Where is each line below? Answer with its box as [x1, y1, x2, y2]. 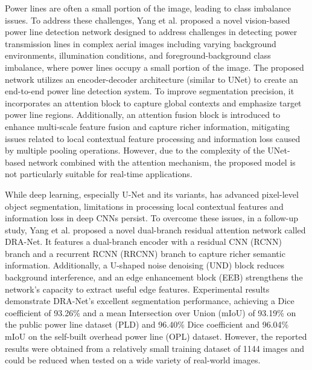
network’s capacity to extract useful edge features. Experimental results [5, 282, 270, 295]
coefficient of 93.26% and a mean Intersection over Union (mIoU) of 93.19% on [5, 306, 296, 319]
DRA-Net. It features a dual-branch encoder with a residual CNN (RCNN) [5, 235, 282, 248]
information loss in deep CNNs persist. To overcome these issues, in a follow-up [5, 212, 299, 224]
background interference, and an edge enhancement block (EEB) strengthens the [5, 271, 303, 284]
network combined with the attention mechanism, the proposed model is [28, 155, 296, 168]
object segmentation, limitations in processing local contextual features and [5, 200, 284, 212]
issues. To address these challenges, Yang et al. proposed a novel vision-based [5, 13, 290, 26]
